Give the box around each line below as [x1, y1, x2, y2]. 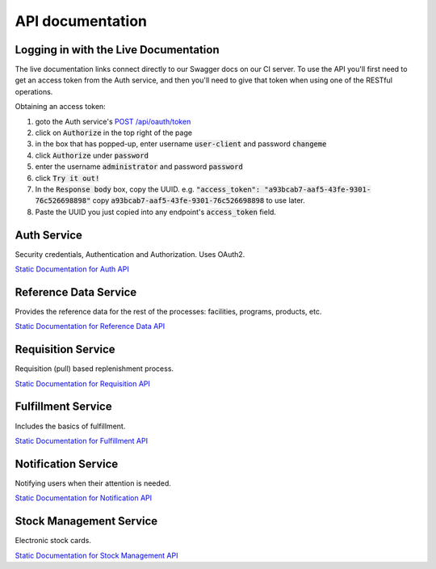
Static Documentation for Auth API [15, 264, 129, 274]
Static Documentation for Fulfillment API [15, 436, 149, 445]
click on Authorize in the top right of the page [35, 128, 193, 137]
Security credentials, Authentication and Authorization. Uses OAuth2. [15, 249, 245, 259]
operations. [15, 86, 53, 96]
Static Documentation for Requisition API [15, 378, 151, 388]
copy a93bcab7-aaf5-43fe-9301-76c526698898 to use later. [92, 196, 306, 205]
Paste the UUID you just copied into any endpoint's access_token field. [35, 207, 276, 217]
